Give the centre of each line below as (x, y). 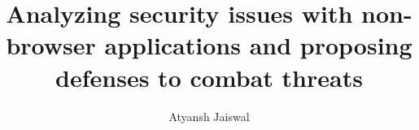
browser (51, 45)
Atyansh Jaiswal (209, 116)
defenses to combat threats (209, 77)
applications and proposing (258, 45)
